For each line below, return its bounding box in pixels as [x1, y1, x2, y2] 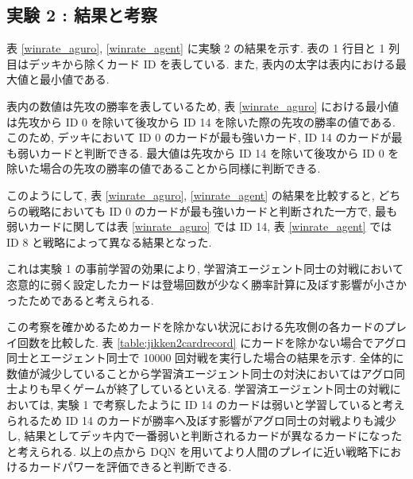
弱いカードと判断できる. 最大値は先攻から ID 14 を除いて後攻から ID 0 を [17, 144, 399, 161]
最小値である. [39, 71, 110, 88]
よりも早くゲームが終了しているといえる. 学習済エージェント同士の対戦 [17, 380, 390, 397]
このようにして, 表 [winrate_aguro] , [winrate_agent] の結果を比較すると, [6, 186, 375, 203]
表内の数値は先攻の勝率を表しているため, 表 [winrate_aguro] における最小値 [6, 97, 399, 114]
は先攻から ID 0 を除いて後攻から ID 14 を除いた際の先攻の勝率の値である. [6, 113, 396, 130]
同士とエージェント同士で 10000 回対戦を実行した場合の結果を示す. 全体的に [6, 349, 404, 366]
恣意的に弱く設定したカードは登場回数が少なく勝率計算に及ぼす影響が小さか [6, 275, 407, 292]
